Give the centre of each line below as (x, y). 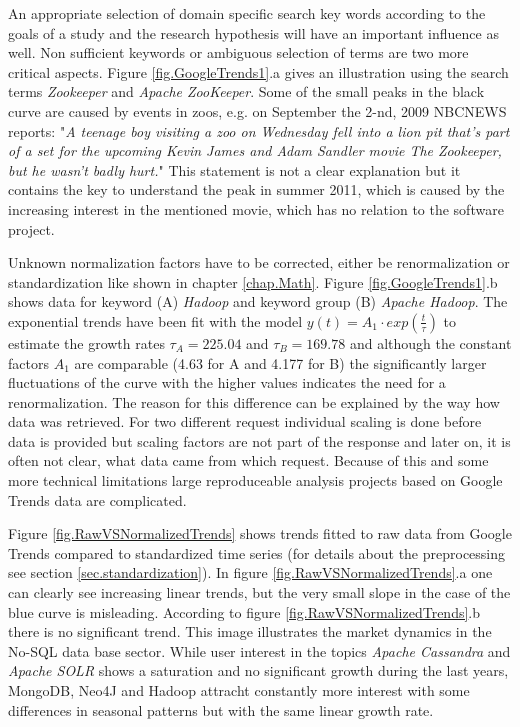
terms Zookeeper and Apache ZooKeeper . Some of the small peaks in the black (246, 91)
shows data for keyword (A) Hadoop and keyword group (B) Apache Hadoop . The (258, 301)
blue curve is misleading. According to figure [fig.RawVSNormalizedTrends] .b (244, 611)
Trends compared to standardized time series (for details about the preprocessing (257, 552)
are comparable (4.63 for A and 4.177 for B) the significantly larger (280, 362)
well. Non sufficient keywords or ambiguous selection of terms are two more (238, 52)
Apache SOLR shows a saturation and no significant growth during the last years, (258, 670)
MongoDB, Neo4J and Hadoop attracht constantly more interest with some (239, 690)
